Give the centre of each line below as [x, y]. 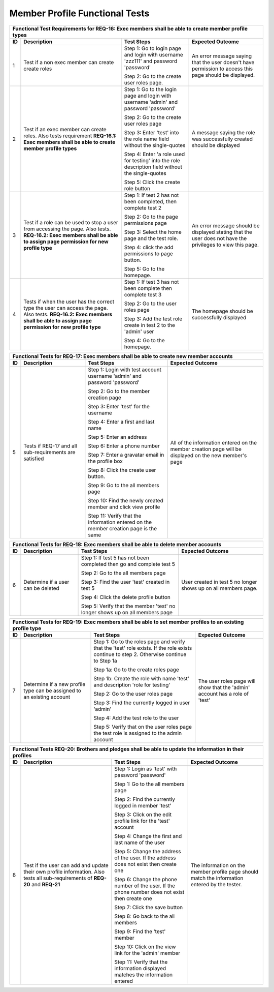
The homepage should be [222, 311]
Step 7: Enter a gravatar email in [126, 455]
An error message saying [222, 56]
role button [137, 188]
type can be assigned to [52, 690]
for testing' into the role [152, 160]
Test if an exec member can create [65, 129]
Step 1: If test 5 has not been [115, 558]
